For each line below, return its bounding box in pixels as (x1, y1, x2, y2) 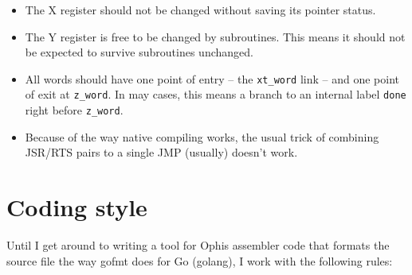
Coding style (6, 191, 147, 223)
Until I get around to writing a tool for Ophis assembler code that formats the (6, 237, 390, 254)
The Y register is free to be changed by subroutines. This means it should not (25, 28, 406, 45)
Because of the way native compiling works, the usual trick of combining (25, 128, 379, 145)
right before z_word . (25, 102, 124, 118)
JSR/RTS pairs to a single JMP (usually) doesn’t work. (25, 144, 298, 161)
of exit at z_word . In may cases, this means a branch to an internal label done (25, 86, 406, 103)
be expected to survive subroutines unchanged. (25, 44, 253, 60)
